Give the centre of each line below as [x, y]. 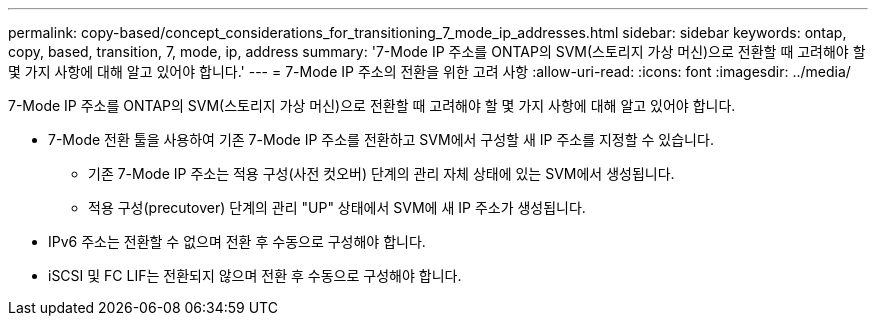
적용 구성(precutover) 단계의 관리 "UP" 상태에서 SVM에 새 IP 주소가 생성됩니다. [337, 207]
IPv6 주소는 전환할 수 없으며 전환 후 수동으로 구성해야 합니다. [237, 241]
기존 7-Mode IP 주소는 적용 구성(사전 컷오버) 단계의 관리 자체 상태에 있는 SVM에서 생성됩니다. [381, 173]
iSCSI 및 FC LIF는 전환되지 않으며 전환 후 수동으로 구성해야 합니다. [255, 275]
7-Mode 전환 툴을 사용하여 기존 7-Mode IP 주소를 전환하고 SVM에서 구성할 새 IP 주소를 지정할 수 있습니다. [381, 139]
